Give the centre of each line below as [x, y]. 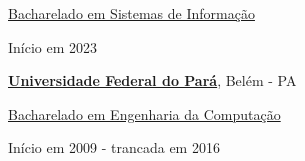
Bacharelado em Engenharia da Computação [144, 113]
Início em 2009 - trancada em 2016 [114, 147]
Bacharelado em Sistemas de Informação [131, 13]
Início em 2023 [53, 46]
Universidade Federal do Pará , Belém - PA [152, 80]
